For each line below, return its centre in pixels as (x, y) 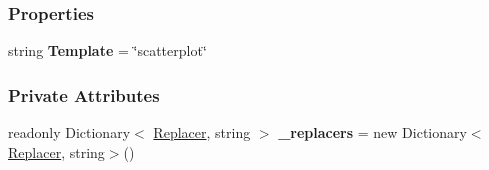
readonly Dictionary (69, 132)
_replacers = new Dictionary (372, 132)
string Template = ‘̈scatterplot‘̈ (107, 50)
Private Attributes (84, 94)
